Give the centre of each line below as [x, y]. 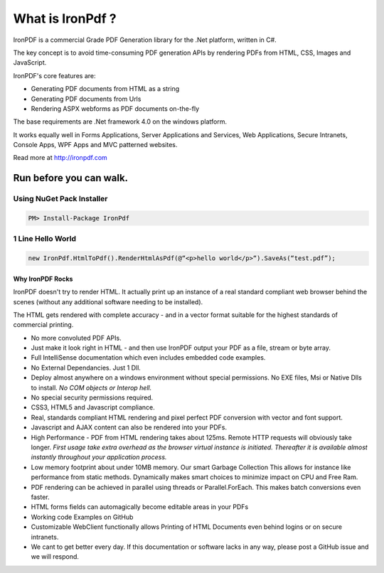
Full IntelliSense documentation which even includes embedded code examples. [148, 358]
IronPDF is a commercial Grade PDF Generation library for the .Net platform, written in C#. [145, 40]
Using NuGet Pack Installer [60, 199]
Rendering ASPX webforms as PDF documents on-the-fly [115, 108]
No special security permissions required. [92, 397]
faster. [40, 497]
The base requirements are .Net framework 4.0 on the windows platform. [120, 122]
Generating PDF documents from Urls [86, 99]
